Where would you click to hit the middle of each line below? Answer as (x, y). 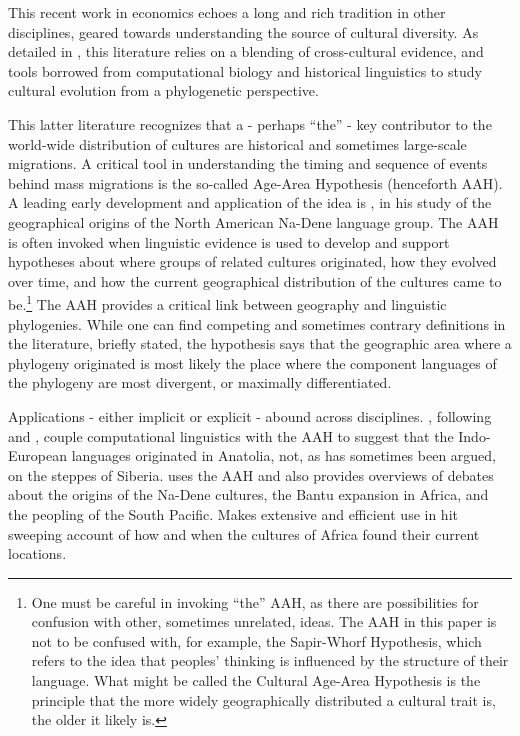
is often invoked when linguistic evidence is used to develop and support (229, 241)
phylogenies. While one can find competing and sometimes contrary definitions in (257, 323)
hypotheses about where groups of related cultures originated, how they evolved (252, 261)
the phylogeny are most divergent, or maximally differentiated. (200, 382)
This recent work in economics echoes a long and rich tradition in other (227, 12)
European (37, 455)
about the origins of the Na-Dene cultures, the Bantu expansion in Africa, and (248, 494)
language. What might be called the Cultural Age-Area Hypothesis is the (256, 680)
